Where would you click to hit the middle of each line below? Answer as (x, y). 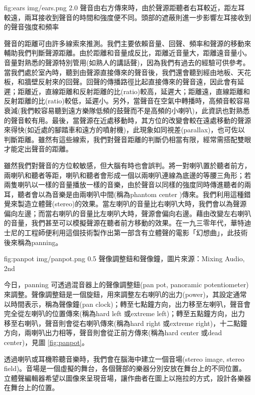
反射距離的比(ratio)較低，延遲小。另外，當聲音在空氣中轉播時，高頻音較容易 (127, 101)
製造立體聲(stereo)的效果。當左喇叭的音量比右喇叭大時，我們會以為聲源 (132, 204)
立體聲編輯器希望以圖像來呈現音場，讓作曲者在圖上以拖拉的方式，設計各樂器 (127, 378)
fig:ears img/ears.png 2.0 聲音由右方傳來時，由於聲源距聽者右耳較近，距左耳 (125, 7)
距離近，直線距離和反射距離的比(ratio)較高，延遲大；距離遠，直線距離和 (134, 91)
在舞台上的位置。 (31, 387)
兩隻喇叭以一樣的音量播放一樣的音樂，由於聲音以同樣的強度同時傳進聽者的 (124, 185)
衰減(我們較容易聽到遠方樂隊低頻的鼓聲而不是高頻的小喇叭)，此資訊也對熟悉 (127, 110)
